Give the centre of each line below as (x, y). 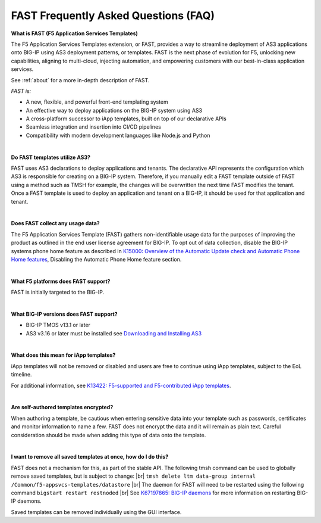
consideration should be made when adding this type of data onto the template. (108, 435)
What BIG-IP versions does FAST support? (64, 314)
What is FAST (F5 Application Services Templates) (74, 33)
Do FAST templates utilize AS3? (51, 157)
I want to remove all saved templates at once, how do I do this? (90, 457)
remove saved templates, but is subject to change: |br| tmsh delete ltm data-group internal (133, 476)
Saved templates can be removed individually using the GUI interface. (96, 512)
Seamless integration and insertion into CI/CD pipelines (94, 127)
